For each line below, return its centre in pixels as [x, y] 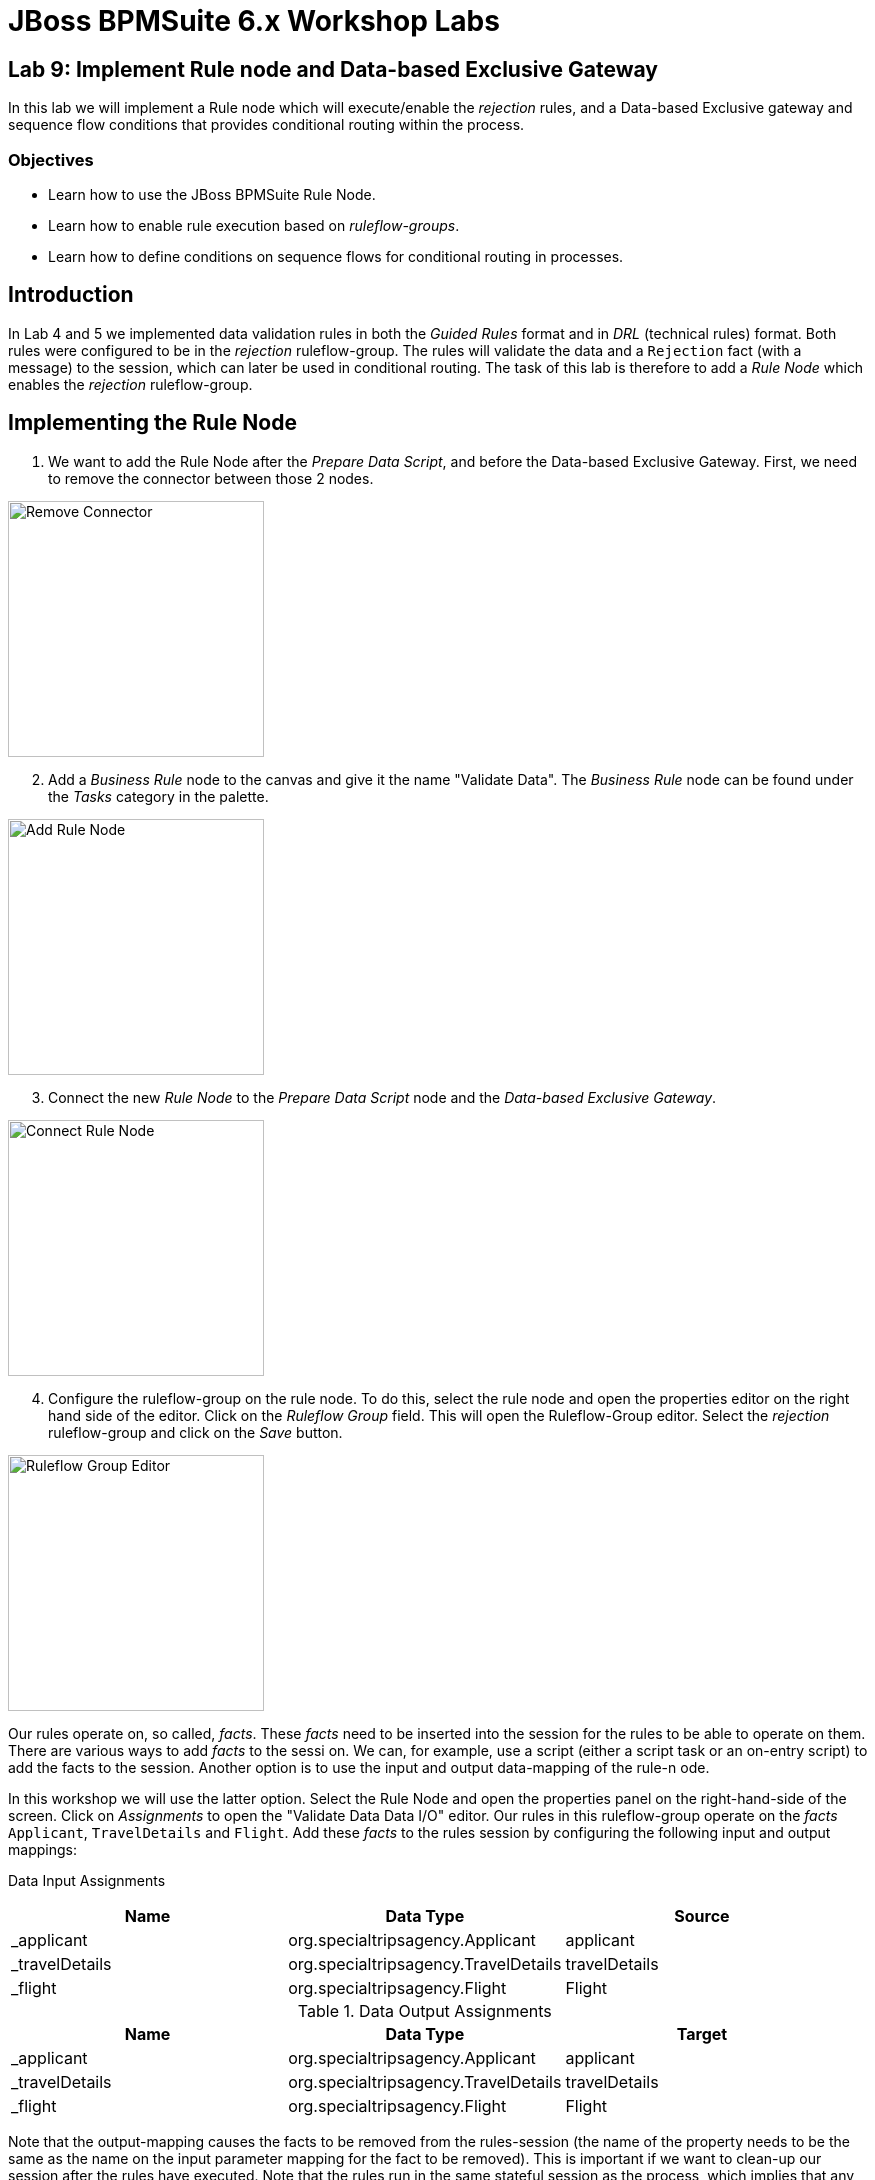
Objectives [51, 159]
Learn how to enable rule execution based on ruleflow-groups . [254, 225]
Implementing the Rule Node [152, 423]
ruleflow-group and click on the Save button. [195, 1432]
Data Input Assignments [87, 1880]
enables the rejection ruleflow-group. [130, 384]
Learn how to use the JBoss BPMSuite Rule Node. [212, 194]
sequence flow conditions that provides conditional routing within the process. [266, 125]
